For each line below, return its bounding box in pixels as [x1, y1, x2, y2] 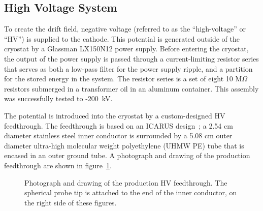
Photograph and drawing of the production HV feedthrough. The [24, 177, 227, 188]
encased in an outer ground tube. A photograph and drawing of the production [4, 150, 250, 161]
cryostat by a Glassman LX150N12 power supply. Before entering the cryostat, [4, 43, 249, 54]
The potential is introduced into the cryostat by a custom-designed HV [4, 110, 225, 120]
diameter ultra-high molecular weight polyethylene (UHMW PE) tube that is [4, 140, 244, 150]
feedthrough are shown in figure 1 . [4, 160, 112, 170]
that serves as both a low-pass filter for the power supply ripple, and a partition [4, 63, 253, 74]
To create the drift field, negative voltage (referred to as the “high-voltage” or [4, 23, 246, 34]
